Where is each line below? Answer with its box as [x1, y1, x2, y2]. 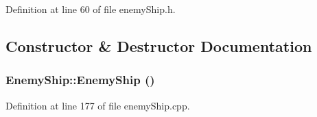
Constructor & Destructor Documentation [5, 35, 312, 56]
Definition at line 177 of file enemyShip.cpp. [5, 98, 190, 112]
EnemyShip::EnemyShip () [5, 71, 155, 88]
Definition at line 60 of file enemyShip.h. [5, 2, 176, 16]
